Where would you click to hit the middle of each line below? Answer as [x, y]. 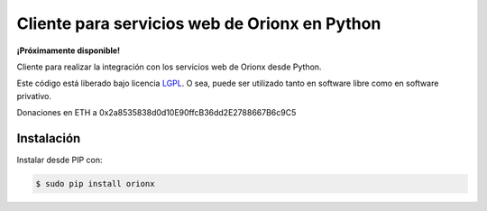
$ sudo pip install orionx [95, 183]
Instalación [49, 138]
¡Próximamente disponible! [69, 50]
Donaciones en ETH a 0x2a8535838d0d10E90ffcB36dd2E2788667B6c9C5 [156, 113]
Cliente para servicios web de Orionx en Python [199, 23]
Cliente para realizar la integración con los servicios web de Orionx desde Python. [169, 67]
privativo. [34, 96]
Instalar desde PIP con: [60, 160]
